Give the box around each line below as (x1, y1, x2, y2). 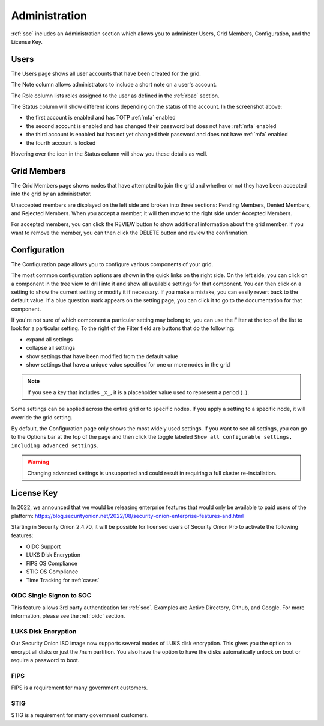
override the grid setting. (11, 413, 73, 421)
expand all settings (26, 335, 73, 343)
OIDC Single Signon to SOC (11, 591, 92, 600)
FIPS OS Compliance (26, 560, 78, 567)
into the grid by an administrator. (11, 190, 92, 198)
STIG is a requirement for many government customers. (11, 712, 149, 719)
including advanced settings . (11, 442, 98, 449)
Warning (27, 459, 49, 466)
